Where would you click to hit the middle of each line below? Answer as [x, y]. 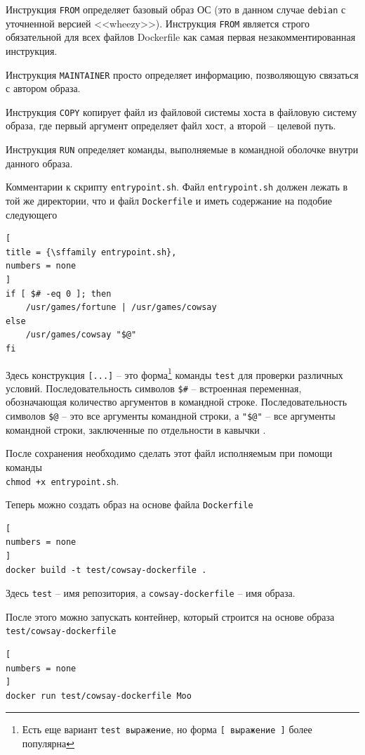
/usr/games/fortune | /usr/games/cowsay [121, 308]
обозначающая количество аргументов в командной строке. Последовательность [177, 402]
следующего [32, 214]
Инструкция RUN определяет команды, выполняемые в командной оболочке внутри [182, 149]
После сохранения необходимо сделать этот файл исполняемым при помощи [169, 453]
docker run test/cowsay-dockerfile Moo [99, 696]
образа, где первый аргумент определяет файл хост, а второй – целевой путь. [171, 125]
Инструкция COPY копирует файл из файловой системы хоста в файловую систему [181, 111]
